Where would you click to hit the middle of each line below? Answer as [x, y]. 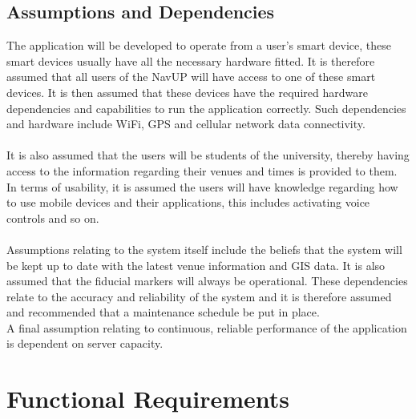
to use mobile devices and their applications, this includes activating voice [188, 202]
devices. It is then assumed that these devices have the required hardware [187, 92]
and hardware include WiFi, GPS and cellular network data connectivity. [186, 124]
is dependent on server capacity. [85, 343]
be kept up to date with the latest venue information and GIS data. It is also [196, 265]
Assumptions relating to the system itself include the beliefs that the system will [204, 249]
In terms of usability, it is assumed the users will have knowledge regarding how [202, 186]
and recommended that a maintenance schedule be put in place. [163, 312]
